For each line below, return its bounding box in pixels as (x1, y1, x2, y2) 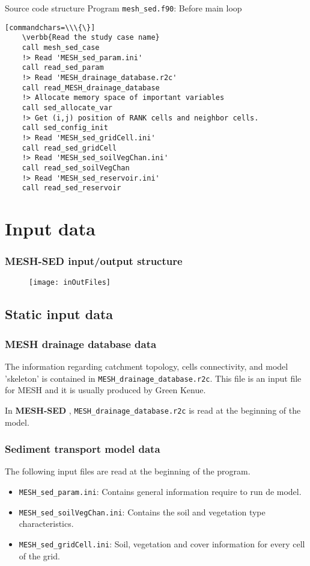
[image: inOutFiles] (29, 278, 111, 287)
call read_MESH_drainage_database (22, 83, 160, 92)
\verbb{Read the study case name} (22, 33, 160, 42)
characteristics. (19, 517, 74, 530)
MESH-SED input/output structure (5, 253, 183, 269)
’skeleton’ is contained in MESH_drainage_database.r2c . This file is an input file (5, 372, 302, 384)
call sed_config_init (22, 123, 108, 132)
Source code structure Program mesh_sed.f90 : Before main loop (5, 2, 242, 14)
